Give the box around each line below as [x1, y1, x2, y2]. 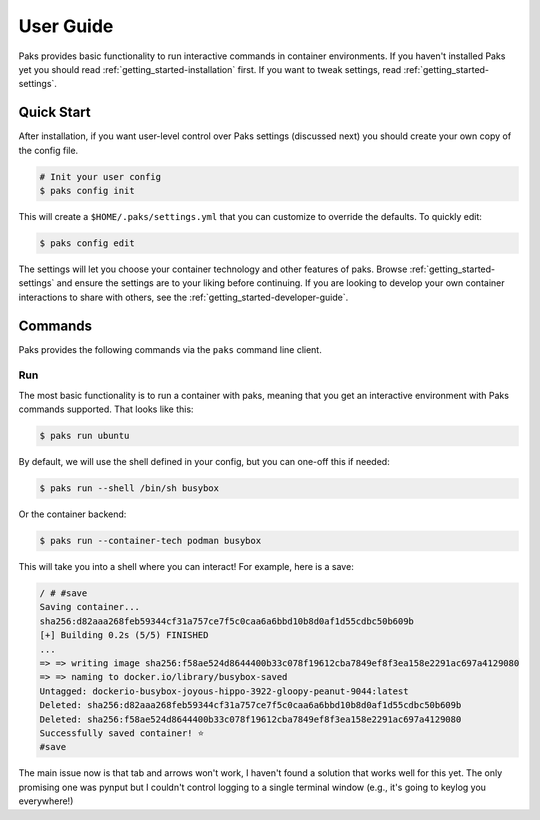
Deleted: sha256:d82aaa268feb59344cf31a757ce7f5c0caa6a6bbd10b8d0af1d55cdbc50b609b [39, 700, 462, 711]
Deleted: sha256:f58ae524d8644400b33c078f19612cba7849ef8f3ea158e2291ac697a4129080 [39, 713, 462, 725]
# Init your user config [39, 171, 162, 182]
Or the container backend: [18, 508, 127, 520]
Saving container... [39, 601, 140, 613]
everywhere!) [18, 795, 74, 807]
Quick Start [18, 104, 91, 121]
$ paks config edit [39, 237, 135, 249]
